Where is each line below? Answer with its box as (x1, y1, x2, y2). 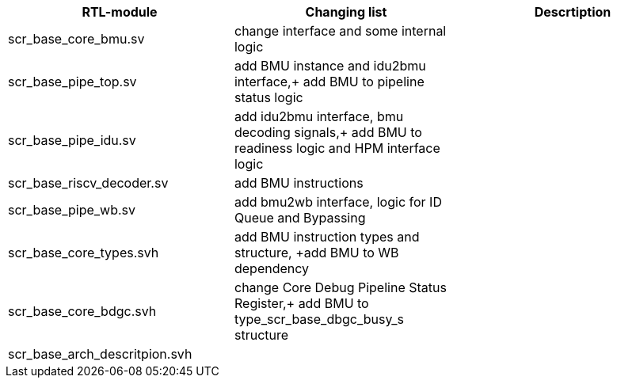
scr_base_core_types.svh (8, 245, 159, 260)
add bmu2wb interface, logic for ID (234, 194, 442, 210)
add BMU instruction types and (234, 229, 420, 245)
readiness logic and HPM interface (234, 140, 440, 156)
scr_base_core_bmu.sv (8, 31, 145, 47)
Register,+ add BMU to (234, 295, 369, 311)
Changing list (305, 4, 387, 20)
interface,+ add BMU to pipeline (234, 74, 425, 89)
